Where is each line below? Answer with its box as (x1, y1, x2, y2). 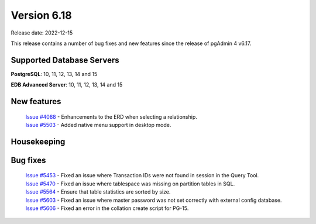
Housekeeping (11, 136, 66, 146)
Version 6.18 (11, 9, 73, 22)
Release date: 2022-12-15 (11, 29, 73, 36)
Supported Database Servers (11, 55, 119, 65)
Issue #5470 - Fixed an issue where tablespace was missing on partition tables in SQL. (25, 180, 235, 187)
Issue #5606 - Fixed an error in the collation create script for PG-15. (25, 205, 189, 212)
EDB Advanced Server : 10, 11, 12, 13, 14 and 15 (11, 81, 123, 88)
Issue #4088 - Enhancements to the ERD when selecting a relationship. (25, 113, 197, 120)
